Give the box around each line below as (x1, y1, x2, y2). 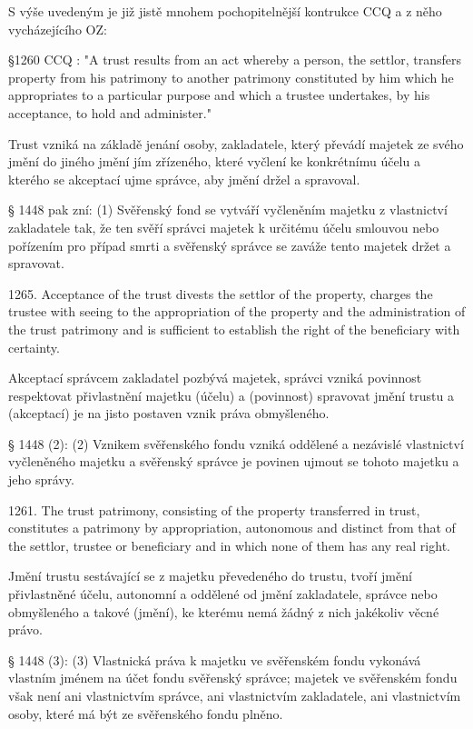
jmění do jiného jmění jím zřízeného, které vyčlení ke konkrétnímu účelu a (8, 152, 420, 171)
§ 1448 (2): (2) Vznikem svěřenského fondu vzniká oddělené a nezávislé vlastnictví (8, 434, 464, 453)
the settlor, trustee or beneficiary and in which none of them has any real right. (8, 535, 450, 554)
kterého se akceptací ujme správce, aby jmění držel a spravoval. (8, 169, 360, 188)
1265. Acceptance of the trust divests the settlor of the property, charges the (8, 284, 433, 303)
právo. (8, 620, 43, 639)
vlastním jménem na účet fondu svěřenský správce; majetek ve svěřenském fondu (8, 668, 458, 687)
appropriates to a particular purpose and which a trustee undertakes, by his (8, 85, 430, 105)
